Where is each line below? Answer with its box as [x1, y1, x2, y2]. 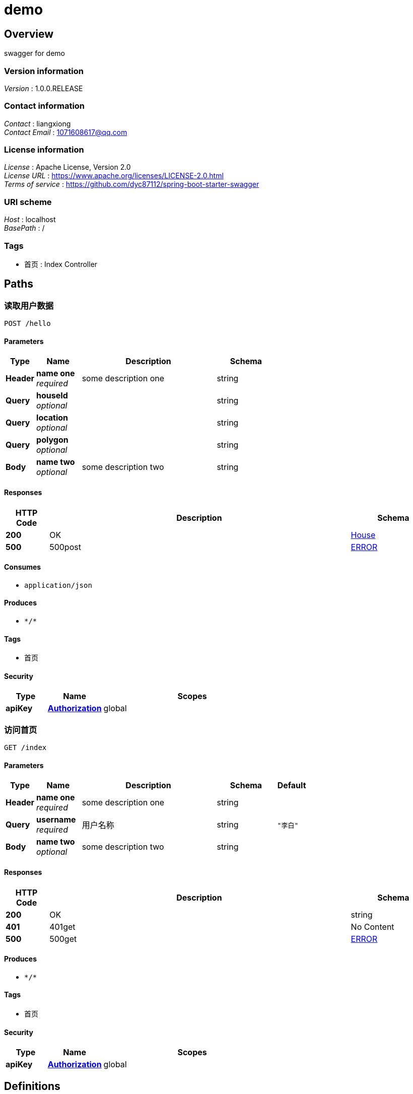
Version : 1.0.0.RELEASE [4, 84, 83, 93]
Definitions [4, 1079, 60, 1092]
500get [49, 933, 77, 944]
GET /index [4, 743, 47, 752]
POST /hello [4, 319, 51, 328]
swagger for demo [4, 49, 65, 58]
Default [277, 780, 306, 791]
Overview [4, 27, 54, 40]
